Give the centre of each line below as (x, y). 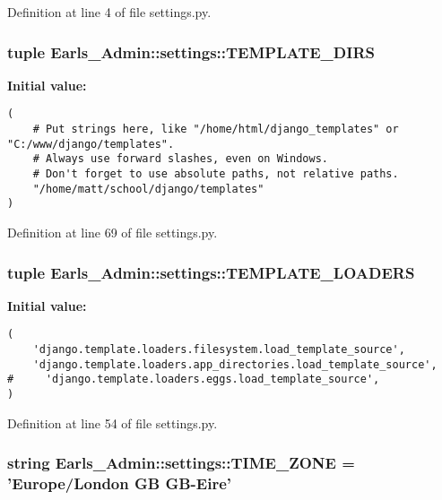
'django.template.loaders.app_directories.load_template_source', (235, 364)
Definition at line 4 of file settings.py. (109, 12)
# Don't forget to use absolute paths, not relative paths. (216, 174)
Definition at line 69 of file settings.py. (113, 232)
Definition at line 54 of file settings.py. (113, 422)
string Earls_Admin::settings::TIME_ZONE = (181, 463)
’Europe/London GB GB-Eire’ (120, 483)
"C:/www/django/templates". (91, 144)
